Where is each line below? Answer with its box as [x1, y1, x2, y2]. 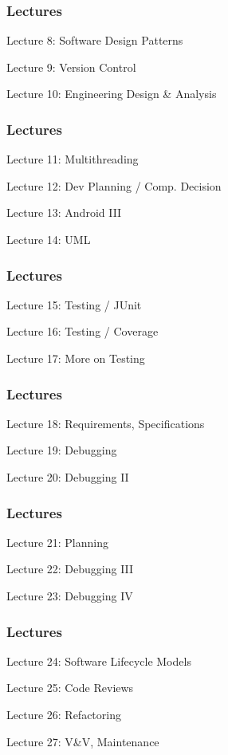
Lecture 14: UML [6, 231, 91, 247]
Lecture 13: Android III [6, 204, 122, 221]
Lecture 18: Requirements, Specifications [6, 415, 205, 431]
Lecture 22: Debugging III [6, 560, 134, 577]
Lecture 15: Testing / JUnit [6, 296, 142, 313]
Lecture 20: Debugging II [6, 469, 129, 485]
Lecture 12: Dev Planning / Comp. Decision [6, 177, 222, 194]
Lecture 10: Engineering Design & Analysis [6, 85, 217, 102]
